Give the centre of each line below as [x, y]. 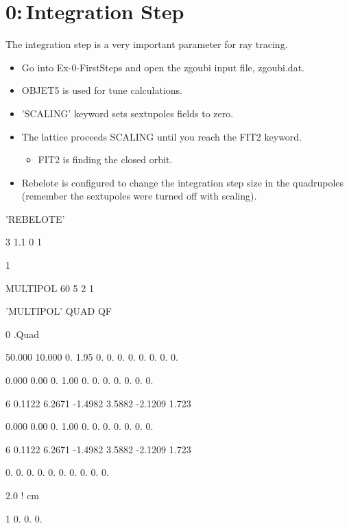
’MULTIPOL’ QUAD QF [59, 311]
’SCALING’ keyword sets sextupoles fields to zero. [128, 113]
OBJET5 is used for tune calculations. [102, 90]
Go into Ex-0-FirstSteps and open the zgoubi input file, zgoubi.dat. [163, 67]
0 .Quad [23, 334]
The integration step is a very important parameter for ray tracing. [147, 44]
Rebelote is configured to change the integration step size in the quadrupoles [183, 182]
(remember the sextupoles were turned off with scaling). [139, 196]
